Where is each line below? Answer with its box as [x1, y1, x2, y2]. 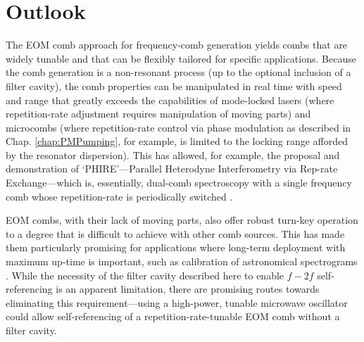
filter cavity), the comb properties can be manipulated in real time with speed [6, 78, 342, 93]
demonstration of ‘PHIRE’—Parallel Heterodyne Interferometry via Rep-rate [6, 161, 338, 176]
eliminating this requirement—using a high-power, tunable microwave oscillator [6, 295, 348, 310]
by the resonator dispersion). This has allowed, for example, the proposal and [6, 147, 340, 162]
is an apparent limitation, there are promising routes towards [56, 281, 320, 296]
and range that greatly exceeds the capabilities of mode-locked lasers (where [6, 92, 334, 107]
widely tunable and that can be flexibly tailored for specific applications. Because [6, 51, 356, 65]
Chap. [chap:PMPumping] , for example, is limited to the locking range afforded [6, 134, 348, 148]
